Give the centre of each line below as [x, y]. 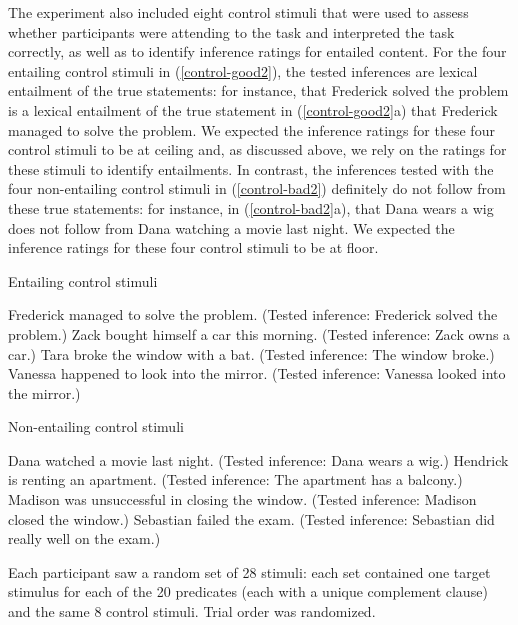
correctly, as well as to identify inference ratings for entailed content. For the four [257, 51]
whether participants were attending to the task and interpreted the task [231, 31]
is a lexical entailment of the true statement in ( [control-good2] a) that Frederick [253, 109]
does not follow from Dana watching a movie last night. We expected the [231, 227]
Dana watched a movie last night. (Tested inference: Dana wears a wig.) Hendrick [258, 459]
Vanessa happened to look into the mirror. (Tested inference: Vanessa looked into [257, 373]
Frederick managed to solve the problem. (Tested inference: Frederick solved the [253, 314]
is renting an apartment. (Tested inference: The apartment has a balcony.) [235, 479]
